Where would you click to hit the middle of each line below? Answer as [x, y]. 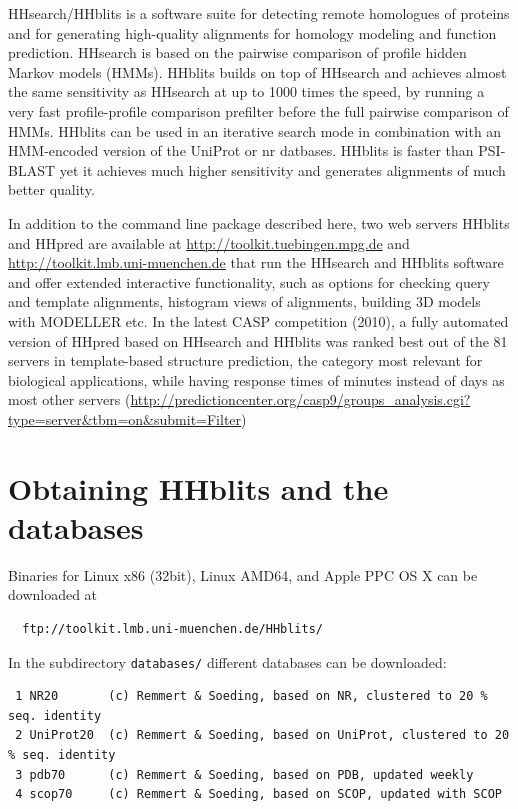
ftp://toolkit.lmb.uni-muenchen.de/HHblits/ [172, 628]
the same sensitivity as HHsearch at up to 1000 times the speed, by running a [246, 91]
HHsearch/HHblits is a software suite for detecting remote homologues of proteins [259, 13]
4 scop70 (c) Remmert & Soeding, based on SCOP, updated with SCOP [258, 794]
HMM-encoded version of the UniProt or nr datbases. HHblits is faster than [241, 150]
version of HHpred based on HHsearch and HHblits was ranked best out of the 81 [258, 340]
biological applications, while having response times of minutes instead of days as [256, 379]
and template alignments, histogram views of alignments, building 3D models [244, 301]
